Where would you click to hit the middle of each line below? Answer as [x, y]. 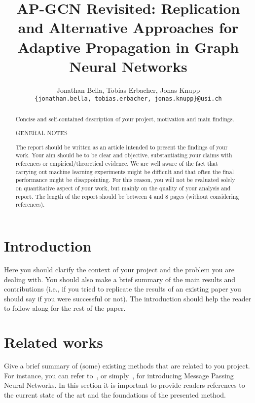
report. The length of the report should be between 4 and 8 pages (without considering [127, 196]
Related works [54, 342]
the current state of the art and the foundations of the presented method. [115, 394]
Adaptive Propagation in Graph [128, 47]
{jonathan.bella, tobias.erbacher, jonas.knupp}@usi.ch [128, 99]
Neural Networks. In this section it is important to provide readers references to [125, 385]
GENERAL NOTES [41, 133]
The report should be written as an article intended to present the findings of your [122, 147]
